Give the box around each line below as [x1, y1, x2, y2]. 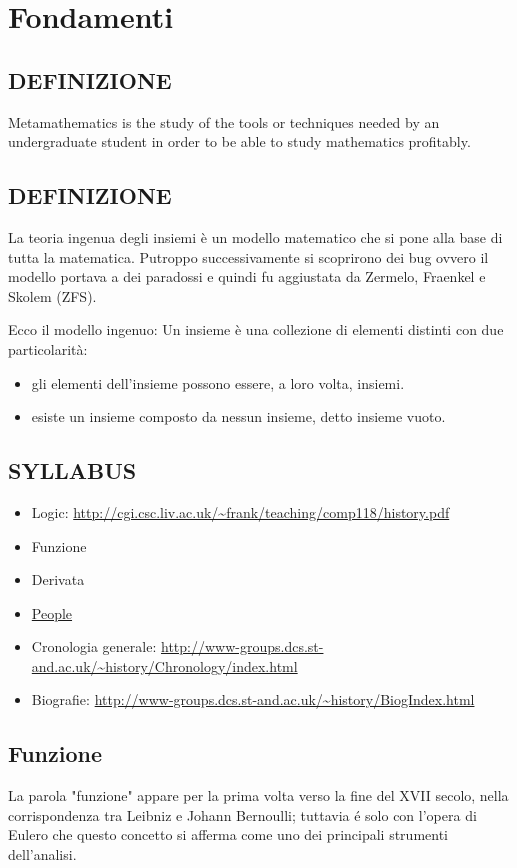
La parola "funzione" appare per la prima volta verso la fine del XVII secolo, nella [8, 785, 509, 806]
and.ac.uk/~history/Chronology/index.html [31, 655, 298, 676]
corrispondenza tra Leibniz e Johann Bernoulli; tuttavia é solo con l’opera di [8, 804, 477, 825]
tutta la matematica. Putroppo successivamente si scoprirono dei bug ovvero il [8, 246, 489, 267]
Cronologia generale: [31, 636, 157, 657]
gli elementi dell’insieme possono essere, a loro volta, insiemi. [31, 372, 405, 393]
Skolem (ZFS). [8, 285, 97, 306]
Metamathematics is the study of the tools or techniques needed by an [8, 111, 440, 132]
